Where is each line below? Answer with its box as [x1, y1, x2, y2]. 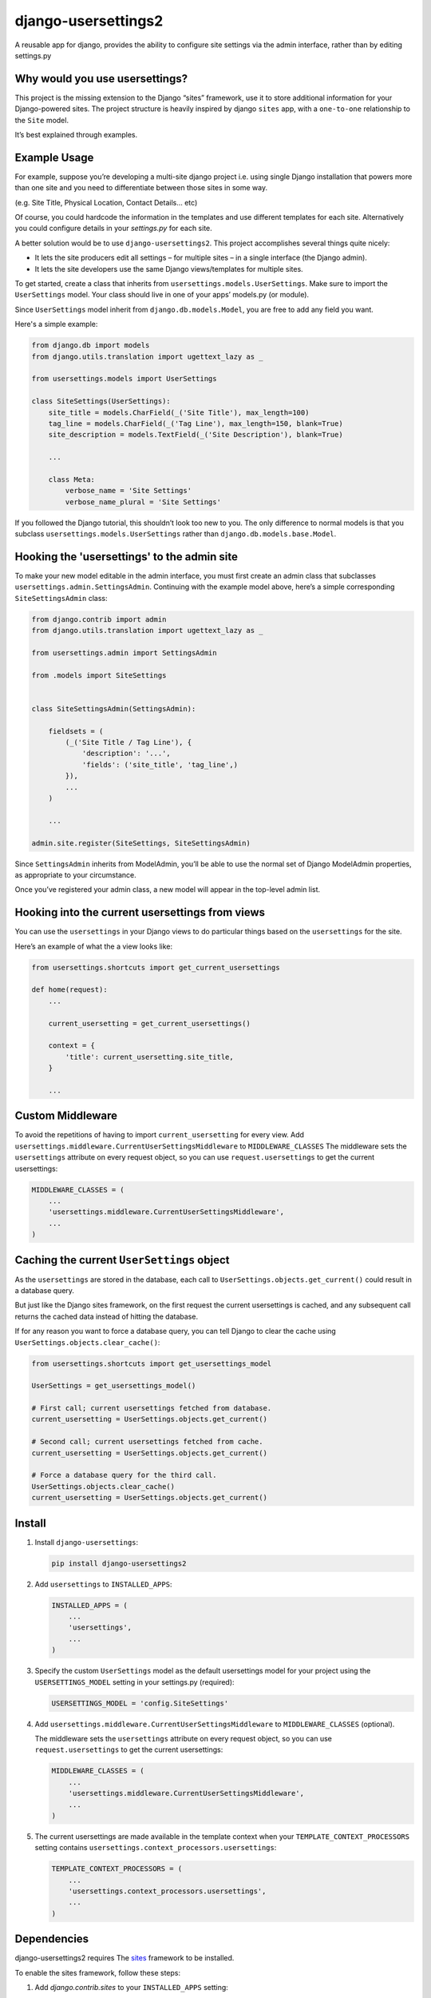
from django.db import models [31, 340, 150, 350]
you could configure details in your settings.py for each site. [14, 224, 213, 233]
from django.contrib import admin [31, 615, 167, 623]
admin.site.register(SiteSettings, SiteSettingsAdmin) [31, 838, 251, 847]
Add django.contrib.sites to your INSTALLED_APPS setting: [34, 1983, 229, 1992]
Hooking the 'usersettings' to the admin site [14, 550, 239, 563]
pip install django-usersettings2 [51, 1558, 187, 1568]
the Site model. [14, 115, 69, 125]
